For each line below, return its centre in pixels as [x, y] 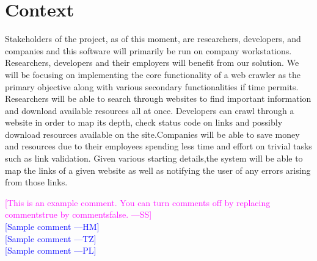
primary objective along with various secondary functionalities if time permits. [152, 86]
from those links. [36, 182]
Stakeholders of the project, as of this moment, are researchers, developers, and [153, 39]
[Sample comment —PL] [51, 250]
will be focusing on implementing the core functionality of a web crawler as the [153, 74]
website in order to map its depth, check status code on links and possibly [144, 122]
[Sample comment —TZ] [51, 238]
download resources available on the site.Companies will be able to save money [152, 134]
